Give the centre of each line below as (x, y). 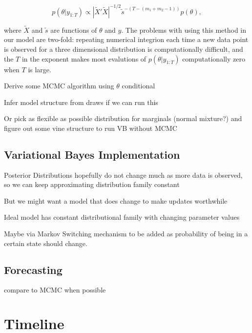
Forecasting (33, 269)
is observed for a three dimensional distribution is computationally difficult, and (124, 49)
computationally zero (214, 58)
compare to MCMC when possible (55, 290)
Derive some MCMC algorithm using (59, 86)
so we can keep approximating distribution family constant (92, 184)
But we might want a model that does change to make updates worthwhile (116, 200)
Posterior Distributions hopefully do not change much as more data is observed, (123, 175)
